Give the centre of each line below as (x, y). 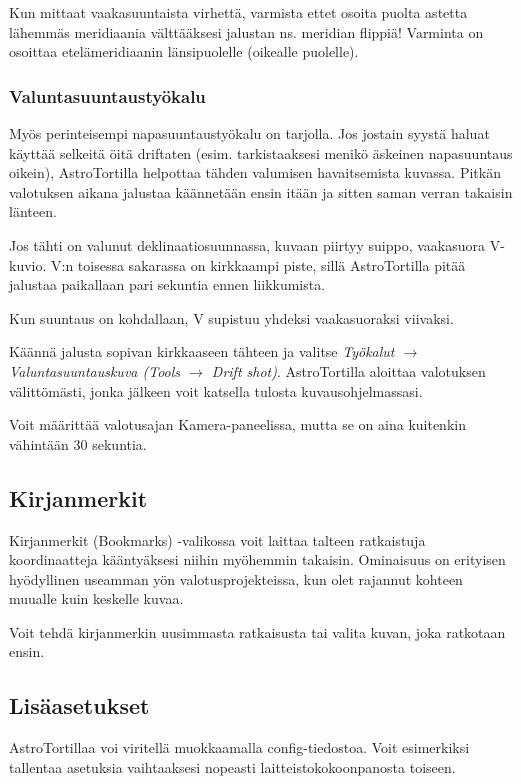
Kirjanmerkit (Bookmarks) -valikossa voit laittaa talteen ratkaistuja (217, 539)
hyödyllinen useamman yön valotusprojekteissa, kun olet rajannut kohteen (236, 578)
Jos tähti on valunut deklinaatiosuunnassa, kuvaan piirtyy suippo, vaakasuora (247, 244)
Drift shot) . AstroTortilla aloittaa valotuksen (348, 370)
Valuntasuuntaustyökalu (107, 95)
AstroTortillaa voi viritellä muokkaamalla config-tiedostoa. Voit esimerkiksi (239, 747)
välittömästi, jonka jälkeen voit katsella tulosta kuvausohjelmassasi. (216, 390)
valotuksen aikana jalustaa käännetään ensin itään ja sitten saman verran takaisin (261, 191)
